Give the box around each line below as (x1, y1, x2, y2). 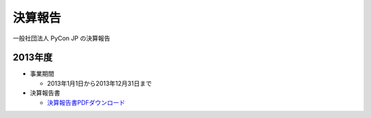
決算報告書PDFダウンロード (47, 98, 126, 106)
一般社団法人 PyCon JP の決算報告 (12, 34, 111, 42)
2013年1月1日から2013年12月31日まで (47, 79, 153, 87)
